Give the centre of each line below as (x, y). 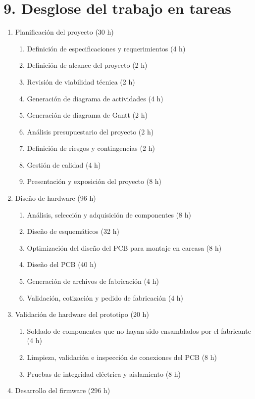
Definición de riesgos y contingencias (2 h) (91, 148)
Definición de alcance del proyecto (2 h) (87, 65)
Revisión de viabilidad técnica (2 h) (81, 81)
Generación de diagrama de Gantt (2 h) (87, 115)
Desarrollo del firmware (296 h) (63, 390)
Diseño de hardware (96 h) (55, 198)
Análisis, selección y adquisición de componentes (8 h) (109, 214)
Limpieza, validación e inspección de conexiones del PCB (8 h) (122, 357)
